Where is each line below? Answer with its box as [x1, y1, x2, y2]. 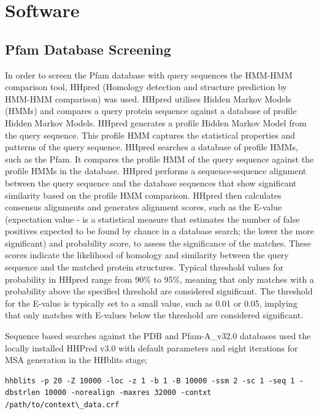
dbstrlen [5, 388, 40, 397]
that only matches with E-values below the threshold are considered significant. [5, 309, 304, 321]
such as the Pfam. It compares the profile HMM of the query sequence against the [5, 152, 314, 165]
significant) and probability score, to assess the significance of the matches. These [5, 236, 311, 249]
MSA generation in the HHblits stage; [5, 353, 147, 366]
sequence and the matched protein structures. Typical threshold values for [5, 261, 284, 274]
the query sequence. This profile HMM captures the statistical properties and [5, 128, 296, 141]
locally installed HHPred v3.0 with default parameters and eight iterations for [5, 341, 298, 354]
